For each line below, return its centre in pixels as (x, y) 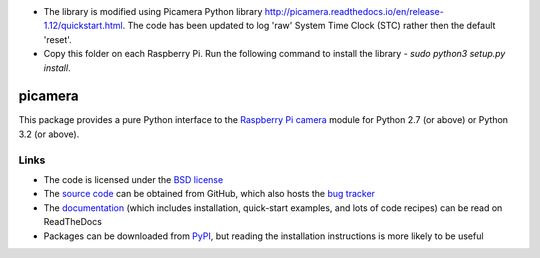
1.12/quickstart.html (83, 26)
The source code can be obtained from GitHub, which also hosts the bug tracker (209, 194)
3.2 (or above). (49, 134)
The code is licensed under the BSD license (133, 179)
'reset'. (57, 39)
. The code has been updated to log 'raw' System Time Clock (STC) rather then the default (309, 26)
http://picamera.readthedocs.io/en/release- (354, 11)
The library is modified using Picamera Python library (153, 11)
